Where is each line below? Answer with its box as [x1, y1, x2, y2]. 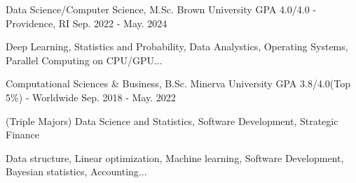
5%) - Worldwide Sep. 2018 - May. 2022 [6, 89, 176, 104]
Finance [6, 127, 40, 142]
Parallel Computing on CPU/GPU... [6, 52, 163, 67]
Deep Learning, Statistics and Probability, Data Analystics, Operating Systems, [6, 39, 348, 54]
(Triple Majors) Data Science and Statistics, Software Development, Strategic [6, 113, 338, 128]
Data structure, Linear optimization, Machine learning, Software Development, [6, 150, 344, 165]
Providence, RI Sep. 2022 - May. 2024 [6, 15, 167, 30]
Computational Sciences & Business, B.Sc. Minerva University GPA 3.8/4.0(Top [6, 76, 350, 91]
